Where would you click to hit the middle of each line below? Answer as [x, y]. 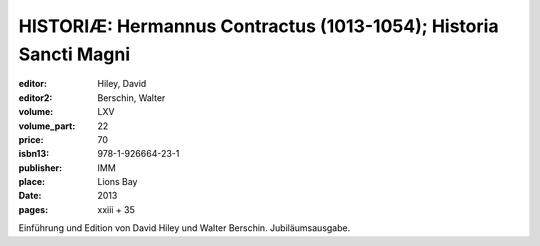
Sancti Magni [74, 54]
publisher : [40, 167]
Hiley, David [122, 84]
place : [32, 182]
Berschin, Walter [131, 97]
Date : [30, 196]
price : [31, 139]
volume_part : [47, 126]
